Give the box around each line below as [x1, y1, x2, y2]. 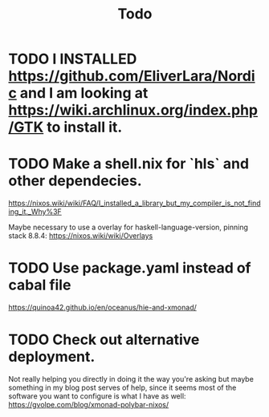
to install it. [47, 118, 123, 136]
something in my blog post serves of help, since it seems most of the [8, 383, 237, 392]
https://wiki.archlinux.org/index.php [8, 101, 259, 119]
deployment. [8, 348, 96, 366]
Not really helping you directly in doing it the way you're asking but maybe [8, 374, 255, 383]
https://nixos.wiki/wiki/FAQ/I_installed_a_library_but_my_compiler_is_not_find [8, 198, 261, 208]
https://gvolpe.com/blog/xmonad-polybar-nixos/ [8, 400, 169, 409]
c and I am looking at [8, 84, 149, 103]
